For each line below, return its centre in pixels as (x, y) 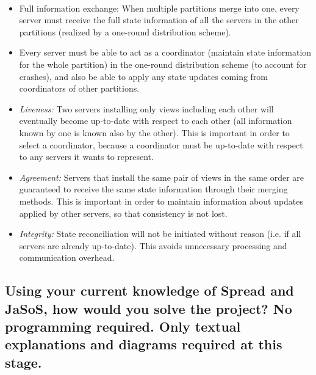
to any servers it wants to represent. (86, 157)
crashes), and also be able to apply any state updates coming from (144, 76)
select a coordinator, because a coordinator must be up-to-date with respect (161, 144)
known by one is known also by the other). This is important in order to (154, 132)
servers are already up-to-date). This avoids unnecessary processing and (153, 245)
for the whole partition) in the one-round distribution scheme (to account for (163, 64)
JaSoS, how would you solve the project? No (149, 308)
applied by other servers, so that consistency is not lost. (123, 213)
